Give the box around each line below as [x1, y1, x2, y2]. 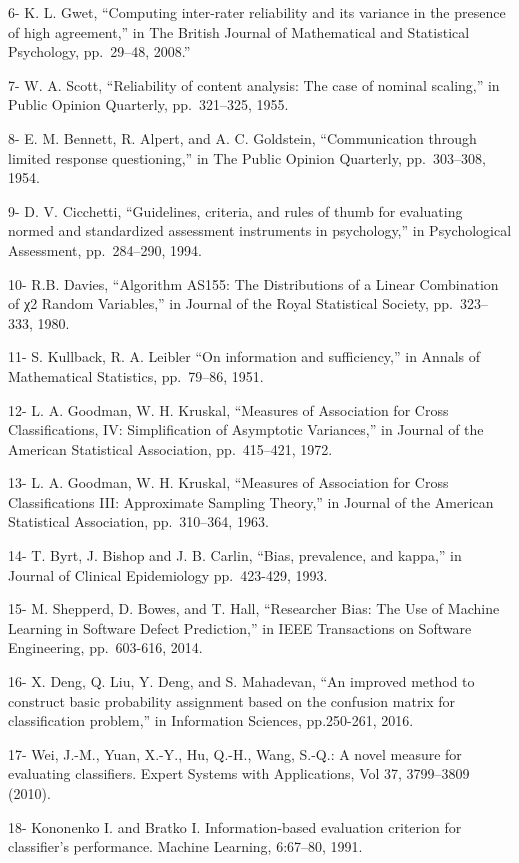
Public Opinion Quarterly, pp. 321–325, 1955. [8, 94, 289, 115]
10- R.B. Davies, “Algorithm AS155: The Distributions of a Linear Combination [8, 273, 499, 294]
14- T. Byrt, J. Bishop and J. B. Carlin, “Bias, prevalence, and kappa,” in [8, 545, 462, 566]
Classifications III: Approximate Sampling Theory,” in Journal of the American [8, 491, 494, 512]
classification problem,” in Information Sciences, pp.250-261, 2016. [8, 710, 414, 731]
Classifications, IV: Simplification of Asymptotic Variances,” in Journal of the [8, 419, 484, 440]
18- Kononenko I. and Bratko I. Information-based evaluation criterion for [8, 816, 462, 837]
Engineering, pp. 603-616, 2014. [8, 637, 203, 658]
